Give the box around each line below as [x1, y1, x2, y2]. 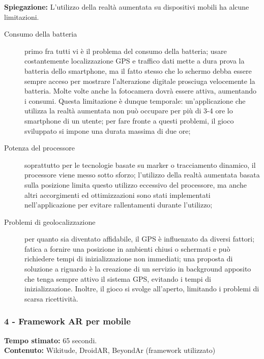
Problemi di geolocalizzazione [4, 216, 96, 227]
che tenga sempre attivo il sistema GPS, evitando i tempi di [24, 273, 211, 284]
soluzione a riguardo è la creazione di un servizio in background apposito [24, 263, 251, 274]
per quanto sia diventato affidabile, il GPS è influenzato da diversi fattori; [24, 233, 255, 244]
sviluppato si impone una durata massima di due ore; [24, 125, 191, 136]
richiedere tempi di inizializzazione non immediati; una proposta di [24, 253, 233, 264]
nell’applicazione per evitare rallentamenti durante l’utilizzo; [24, 199, 213, 210]
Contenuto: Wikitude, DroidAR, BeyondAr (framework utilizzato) [4, 345, 216, 355]
